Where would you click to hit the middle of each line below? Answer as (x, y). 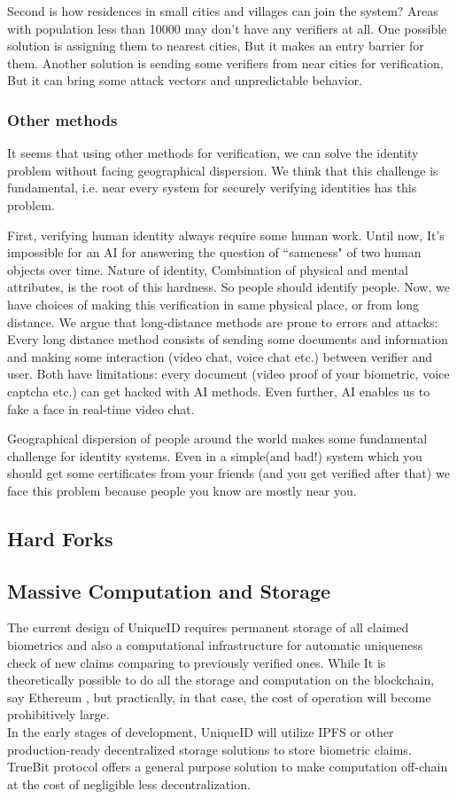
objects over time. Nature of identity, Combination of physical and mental (208, 269)
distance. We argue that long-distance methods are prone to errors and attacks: (223, 321)
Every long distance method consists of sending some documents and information (228, 339)
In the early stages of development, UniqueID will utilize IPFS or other (201, 732)
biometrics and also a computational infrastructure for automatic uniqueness (215, 645)
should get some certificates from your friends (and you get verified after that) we (228, 473)
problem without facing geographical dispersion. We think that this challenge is (223, 170)
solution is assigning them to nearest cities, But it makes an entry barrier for (216, 46)
